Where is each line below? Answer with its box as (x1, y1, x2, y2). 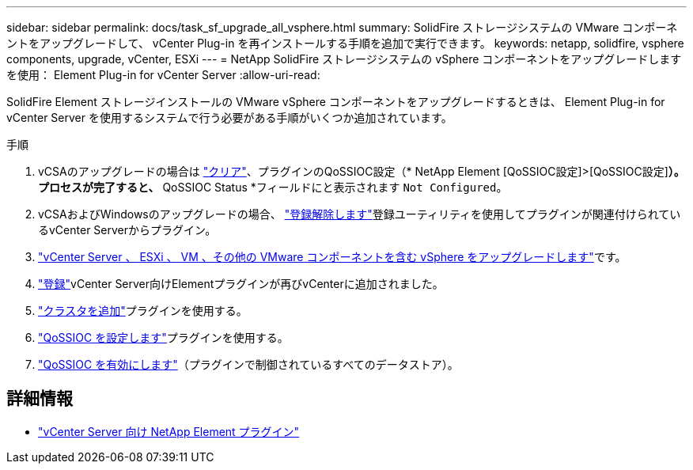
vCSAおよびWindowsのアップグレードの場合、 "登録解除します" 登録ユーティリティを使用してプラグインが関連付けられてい (38, 207, 681, 221)
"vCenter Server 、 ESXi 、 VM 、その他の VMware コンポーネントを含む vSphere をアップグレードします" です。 (38, 250, 627, 263)
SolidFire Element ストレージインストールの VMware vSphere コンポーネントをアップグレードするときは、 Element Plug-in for (6, 95, 665, 108)
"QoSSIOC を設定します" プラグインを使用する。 (38, 331, 289, 344)
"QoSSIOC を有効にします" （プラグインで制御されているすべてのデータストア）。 (38, 358, 459, 371)
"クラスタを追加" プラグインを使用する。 (38, 304, 248, 317)
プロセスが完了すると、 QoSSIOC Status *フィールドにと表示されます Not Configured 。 (38, 180, 508, 194)
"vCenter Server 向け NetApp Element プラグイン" (38, 424, 300, 438)
